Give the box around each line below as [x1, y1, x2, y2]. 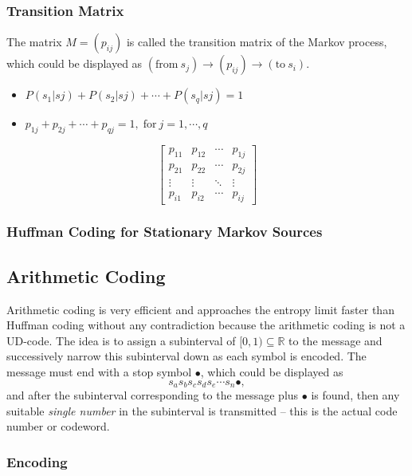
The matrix [6, 33, 62, 50]
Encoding [6, 451, 68, 471]
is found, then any [311, 387, 400, 403]
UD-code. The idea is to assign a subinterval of [6, 332, 236, 348]
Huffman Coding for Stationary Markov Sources [6, 222, 323, 242]
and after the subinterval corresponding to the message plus [6, 387, 299, 403]
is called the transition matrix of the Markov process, [126, 33, 387, 50]
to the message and [288, 332, 383, 348]
